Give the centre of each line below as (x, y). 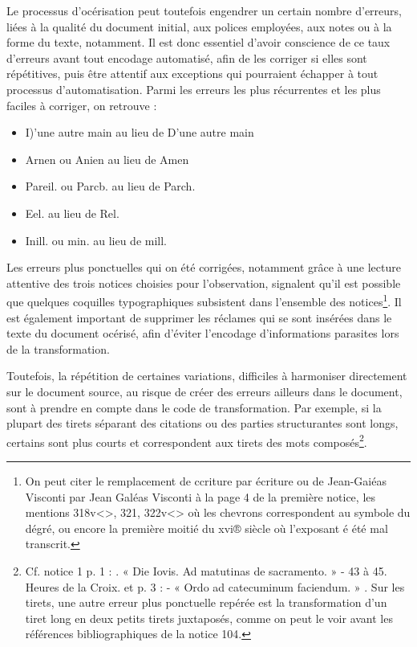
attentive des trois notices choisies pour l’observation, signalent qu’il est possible (204, 283)
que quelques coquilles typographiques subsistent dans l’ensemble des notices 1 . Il (204, 300)
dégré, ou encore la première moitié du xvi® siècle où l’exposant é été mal (206, 528)
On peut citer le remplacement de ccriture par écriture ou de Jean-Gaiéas (206, 480)
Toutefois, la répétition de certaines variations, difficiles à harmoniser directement (207, 376)
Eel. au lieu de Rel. (72, 213)
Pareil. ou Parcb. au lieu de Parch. (110, 186)
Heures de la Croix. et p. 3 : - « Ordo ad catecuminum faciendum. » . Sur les (215, 586)
